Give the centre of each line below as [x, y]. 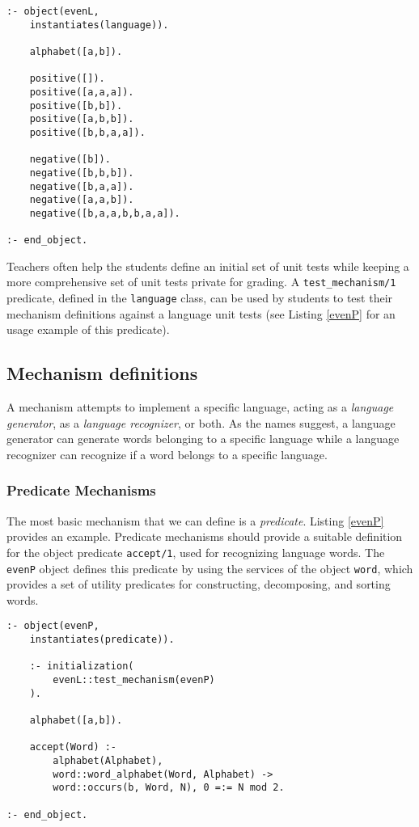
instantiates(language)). [99, 25]
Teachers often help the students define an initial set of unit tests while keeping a [208, 266]
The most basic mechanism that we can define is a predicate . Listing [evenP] [195, 520]
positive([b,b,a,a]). [87, 132]
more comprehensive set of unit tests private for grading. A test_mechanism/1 [201, 282]
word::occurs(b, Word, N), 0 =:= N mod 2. [169, 788]
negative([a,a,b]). [82, 200]
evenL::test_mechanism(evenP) [134, 680]
